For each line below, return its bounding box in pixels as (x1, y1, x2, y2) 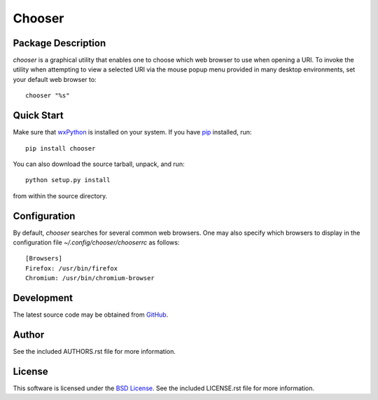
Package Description (13, 37, 106, 49)
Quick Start (13, 109, 64, 122)
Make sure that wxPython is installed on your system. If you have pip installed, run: (13, 128, 252, 137)
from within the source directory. (13, 191, 108, 200)
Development (13, 291, 73, 304)
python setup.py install (25, 176, 111, 184)
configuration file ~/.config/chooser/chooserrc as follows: (13, 238, 180, 247)
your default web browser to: (13, 75, 97, 83)
